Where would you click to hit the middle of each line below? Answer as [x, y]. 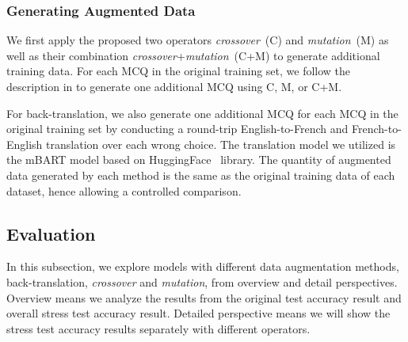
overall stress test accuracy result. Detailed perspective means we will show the [198, 313]
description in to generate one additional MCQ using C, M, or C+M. [174, 86]
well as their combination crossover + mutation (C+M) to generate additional [193, 55]
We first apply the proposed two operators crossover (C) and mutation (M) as [198, 40]
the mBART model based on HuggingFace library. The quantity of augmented [199, 160]
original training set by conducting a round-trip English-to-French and [177, 129]
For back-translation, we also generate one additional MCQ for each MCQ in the [202, 113]
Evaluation [51, 233]
